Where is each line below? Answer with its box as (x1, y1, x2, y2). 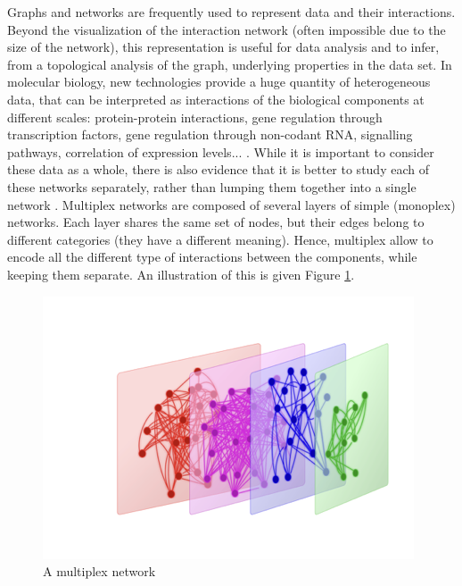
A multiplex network (43, 562, 156, 581)
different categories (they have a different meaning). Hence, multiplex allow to (7, 230, 433, 248)
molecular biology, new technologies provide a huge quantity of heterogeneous (7, 72, 431, 91)
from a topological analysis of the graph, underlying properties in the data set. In (7, 54, 452, 73)
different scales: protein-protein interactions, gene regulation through (7, 107, 383, 126)
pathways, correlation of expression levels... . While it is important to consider (7, 142, 434, 161)
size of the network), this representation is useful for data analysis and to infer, (7, 38, 440, 56)
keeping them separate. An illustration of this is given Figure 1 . (7, 264, 355, 283)
